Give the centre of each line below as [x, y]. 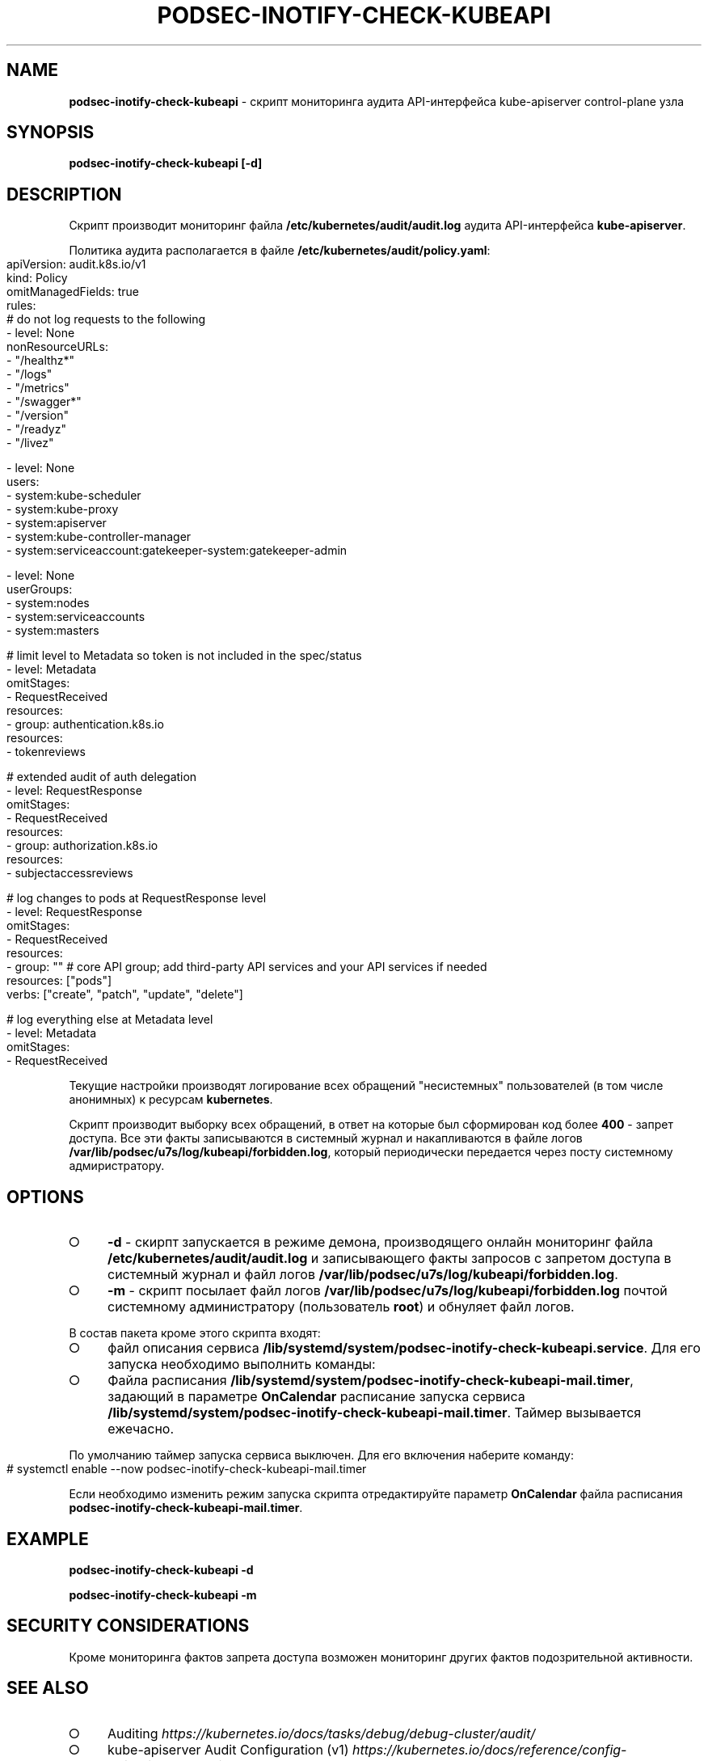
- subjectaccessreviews [70, 873]
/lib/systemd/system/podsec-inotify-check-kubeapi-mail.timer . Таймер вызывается [375, 1413]
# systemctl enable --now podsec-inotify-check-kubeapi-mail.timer [187, 1469]
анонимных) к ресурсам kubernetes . [171, 1100]
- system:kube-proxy [63, 509]
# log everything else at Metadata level [110, 1020]
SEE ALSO [48, 1688]
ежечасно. [141, 1429]
